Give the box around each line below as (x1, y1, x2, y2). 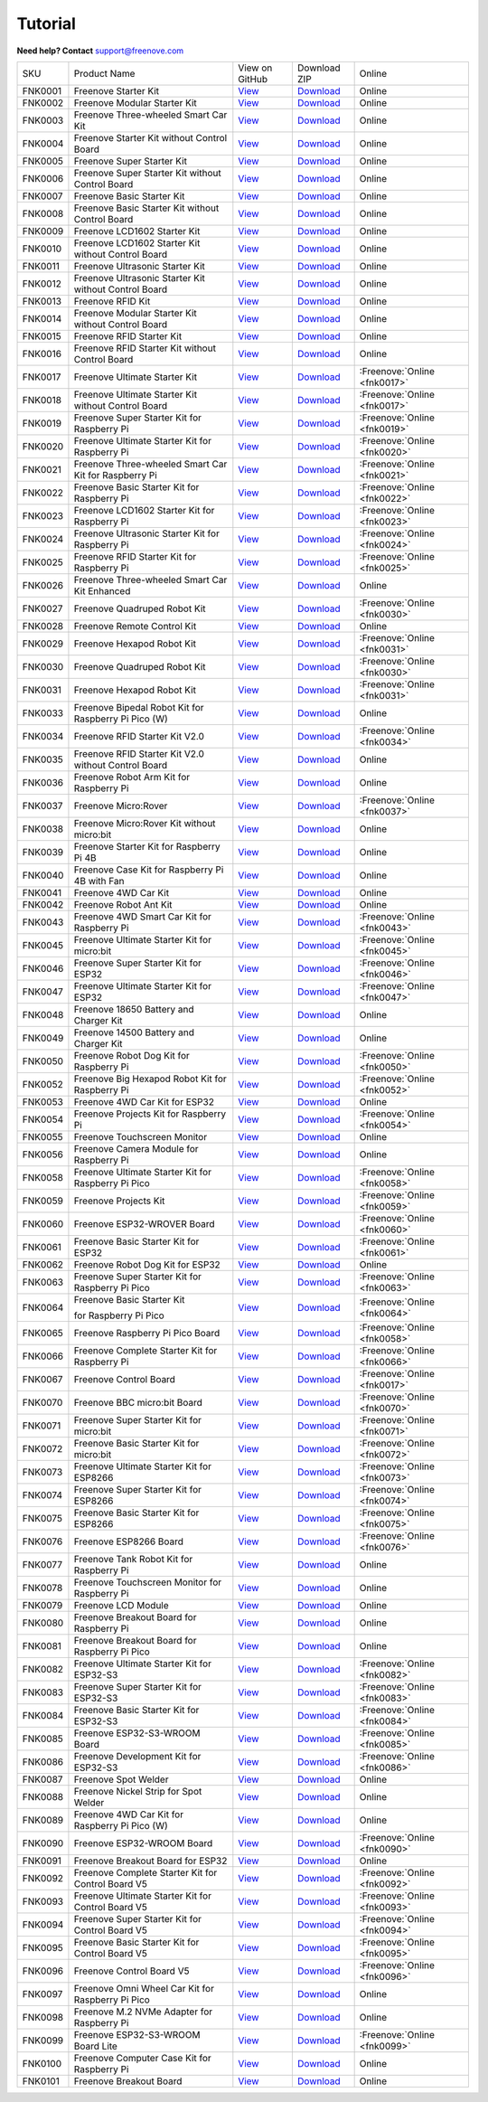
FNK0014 (22, 312, 62, 325)
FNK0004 (22, 137, 64, 149)
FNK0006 (22, 172, 64, 184)
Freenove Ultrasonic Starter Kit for (73, 527, 221, 540)
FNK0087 (22, 1773, 63, 1786)
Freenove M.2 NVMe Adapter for (73, 2005, 213, 2018)
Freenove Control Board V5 (73, 1965, 190, 1977)
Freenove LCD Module (73, 1598, 169, 1611)
